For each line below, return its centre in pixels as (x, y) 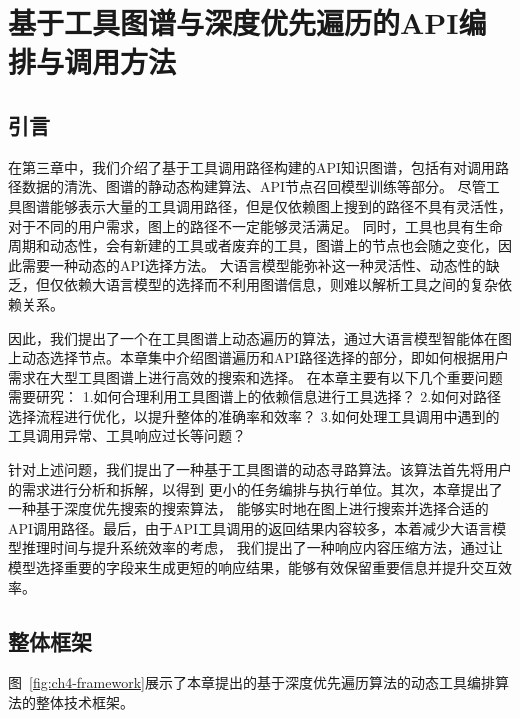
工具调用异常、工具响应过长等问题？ (127, 435)
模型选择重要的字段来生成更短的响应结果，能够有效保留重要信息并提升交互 (253, 567)
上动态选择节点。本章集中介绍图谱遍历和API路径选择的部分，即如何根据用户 (259, 357)
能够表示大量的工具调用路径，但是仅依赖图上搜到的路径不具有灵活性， (280, 205)
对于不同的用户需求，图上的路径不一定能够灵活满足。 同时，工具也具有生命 (255, 225)
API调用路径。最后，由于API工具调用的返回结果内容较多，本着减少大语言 (250, 527)
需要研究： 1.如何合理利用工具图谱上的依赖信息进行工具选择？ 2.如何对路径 (255, 396)
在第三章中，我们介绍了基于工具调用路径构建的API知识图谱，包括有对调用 (252, 166)
